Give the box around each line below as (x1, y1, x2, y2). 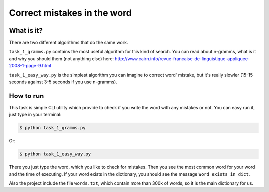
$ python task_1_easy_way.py (19, 151, 91, 157)
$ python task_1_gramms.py (19, 125, 86, 131)
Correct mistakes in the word (9, 7, 132, 18)
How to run (9, 92, 44, 100)
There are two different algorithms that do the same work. (9, 40, 128, 46)
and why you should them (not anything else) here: (9, 55, 114, 62)
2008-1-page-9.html (9, 63, 52, 69)
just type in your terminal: (9, 112, 62, 118)
